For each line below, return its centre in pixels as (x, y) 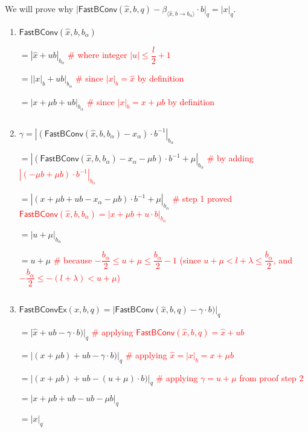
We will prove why (39, 8)
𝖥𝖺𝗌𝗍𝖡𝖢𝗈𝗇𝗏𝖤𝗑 (43, 310)
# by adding (230, 158)
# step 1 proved (202, 198)
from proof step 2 (271, 377)
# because (73, 260)
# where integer (98, 55)
